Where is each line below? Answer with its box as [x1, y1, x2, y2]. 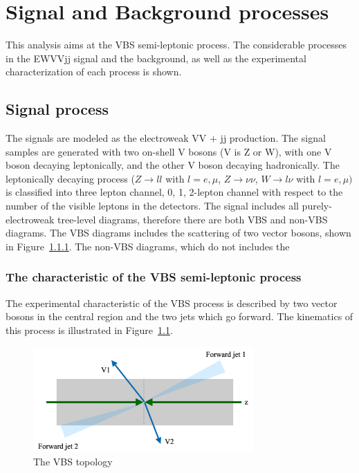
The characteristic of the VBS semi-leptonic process [6, 268, 302, 286]
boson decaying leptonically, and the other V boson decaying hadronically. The [6, 158, 340, 172]
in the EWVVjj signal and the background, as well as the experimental [6, 50, 306, 65]
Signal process [6, 98, 109, 120]
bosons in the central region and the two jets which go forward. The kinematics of [6, 309, 353, 324]
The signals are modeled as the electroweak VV [6, 131, 207, 145]
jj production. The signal [220, 131, 326, 145]
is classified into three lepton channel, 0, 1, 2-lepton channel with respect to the [6, 185, 343, 199]
